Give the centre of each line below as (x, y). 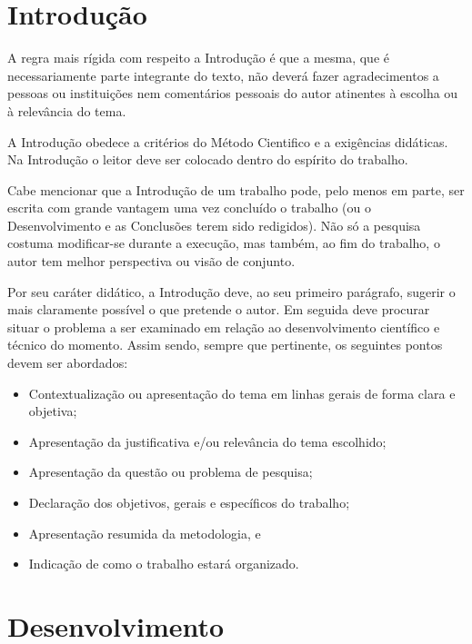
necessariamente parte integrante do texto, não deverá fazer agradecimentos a (223, 75)
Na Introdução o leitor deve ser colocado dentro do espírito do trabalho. (208, 159)
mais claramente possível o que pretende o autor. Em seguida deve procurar (219, 309)
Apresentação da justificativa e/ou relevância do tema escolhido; (207, 441)
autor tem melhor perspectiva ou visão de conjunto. (151, 261)
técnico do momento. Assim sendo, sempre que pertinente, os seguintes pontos (225, 345)
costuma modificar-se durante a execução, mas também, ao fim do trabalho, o (224, 243)
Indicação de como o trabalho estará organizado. (164, 564)
